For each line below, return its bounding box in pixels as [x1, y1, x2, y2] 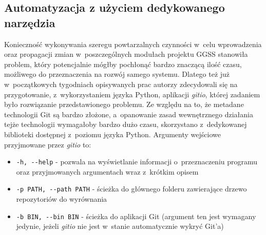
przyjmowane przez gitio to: [4, 139, 91, 149]
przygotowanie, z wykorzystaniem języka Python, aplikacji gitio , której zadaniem [4, 89, 260, 99]
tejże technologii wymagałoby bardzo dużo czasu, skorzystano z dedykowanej [4, 119, 247, 130]
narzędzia [4, 14, 55, 30]
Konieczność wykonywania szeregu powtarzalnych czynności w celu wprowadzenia [4, 38, 262, 49]
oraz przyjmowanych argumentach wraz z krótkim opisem [16, 166, 199, 177]
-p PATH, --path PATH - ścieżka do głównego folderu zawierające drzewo [16, 183, 247, 194]
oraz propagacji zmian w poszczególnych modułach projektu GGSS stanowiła [4, 49, 248, 59]
